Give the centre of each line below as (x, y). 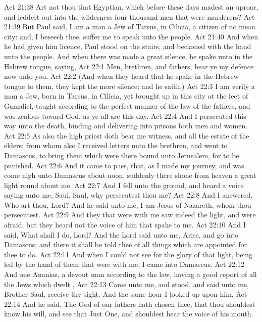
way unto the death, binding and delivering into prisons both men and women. (126, 126)
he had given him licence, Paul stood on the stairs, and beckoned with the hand (128, 46)
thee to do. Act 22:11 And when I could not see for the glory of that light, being (128, 254)
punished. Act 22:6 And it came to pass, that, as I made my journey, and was (124, 165)
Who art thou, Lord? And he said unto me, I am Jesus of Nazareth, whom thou (128, 204)
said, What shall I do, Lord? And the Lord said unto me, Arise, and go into (121, 234)
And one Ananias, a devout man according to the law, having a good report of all (130, 274)
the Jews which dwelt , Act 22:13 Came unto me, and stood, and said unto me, (126, 284)
